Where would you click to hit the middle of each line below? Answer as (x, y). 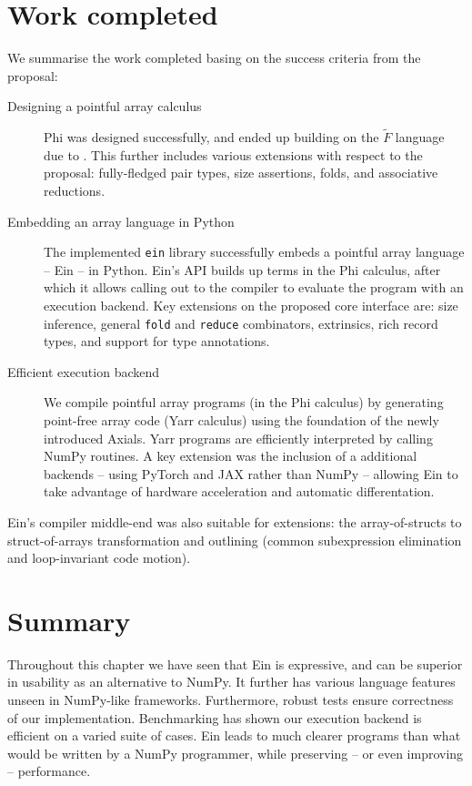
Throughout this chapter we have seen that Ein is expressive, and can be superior (235, 664)
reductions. (75, 190)
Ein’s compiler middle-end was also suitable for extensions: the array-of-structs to (235, 521)
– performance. (49, 771)
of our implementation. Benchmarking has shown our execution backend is (215, 717)
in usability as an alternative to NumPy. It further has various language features (231, 682)
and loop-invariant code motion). (99, 558)
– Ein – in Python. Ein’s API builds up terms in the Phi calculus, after (242, 269)
